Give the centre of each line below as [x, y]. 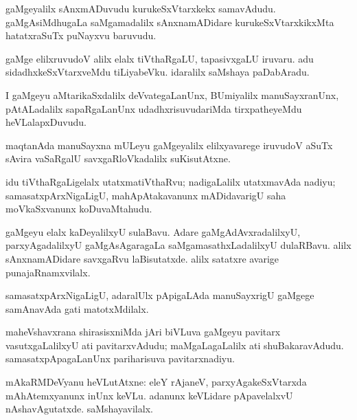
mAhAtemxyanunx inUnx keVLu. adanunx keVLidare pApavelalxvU [149, 395]
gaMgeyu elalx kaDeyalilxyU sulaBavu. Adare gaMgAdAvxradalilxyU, [153, 231]
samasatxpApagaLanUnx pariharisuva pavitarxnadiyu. [120, 358]
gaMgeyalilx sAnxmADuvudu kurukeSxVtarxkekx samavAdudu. [141, 8]
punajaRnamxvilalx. [48, 272]
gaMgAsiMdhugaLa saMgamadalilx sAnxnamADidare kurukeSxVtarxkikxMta [170, 22]
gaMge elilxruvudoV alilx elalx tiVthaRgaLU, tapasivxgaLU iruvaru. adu [160, 58]
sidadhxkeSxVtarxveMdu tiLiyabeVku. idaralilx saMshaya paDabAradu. [158, 72]
